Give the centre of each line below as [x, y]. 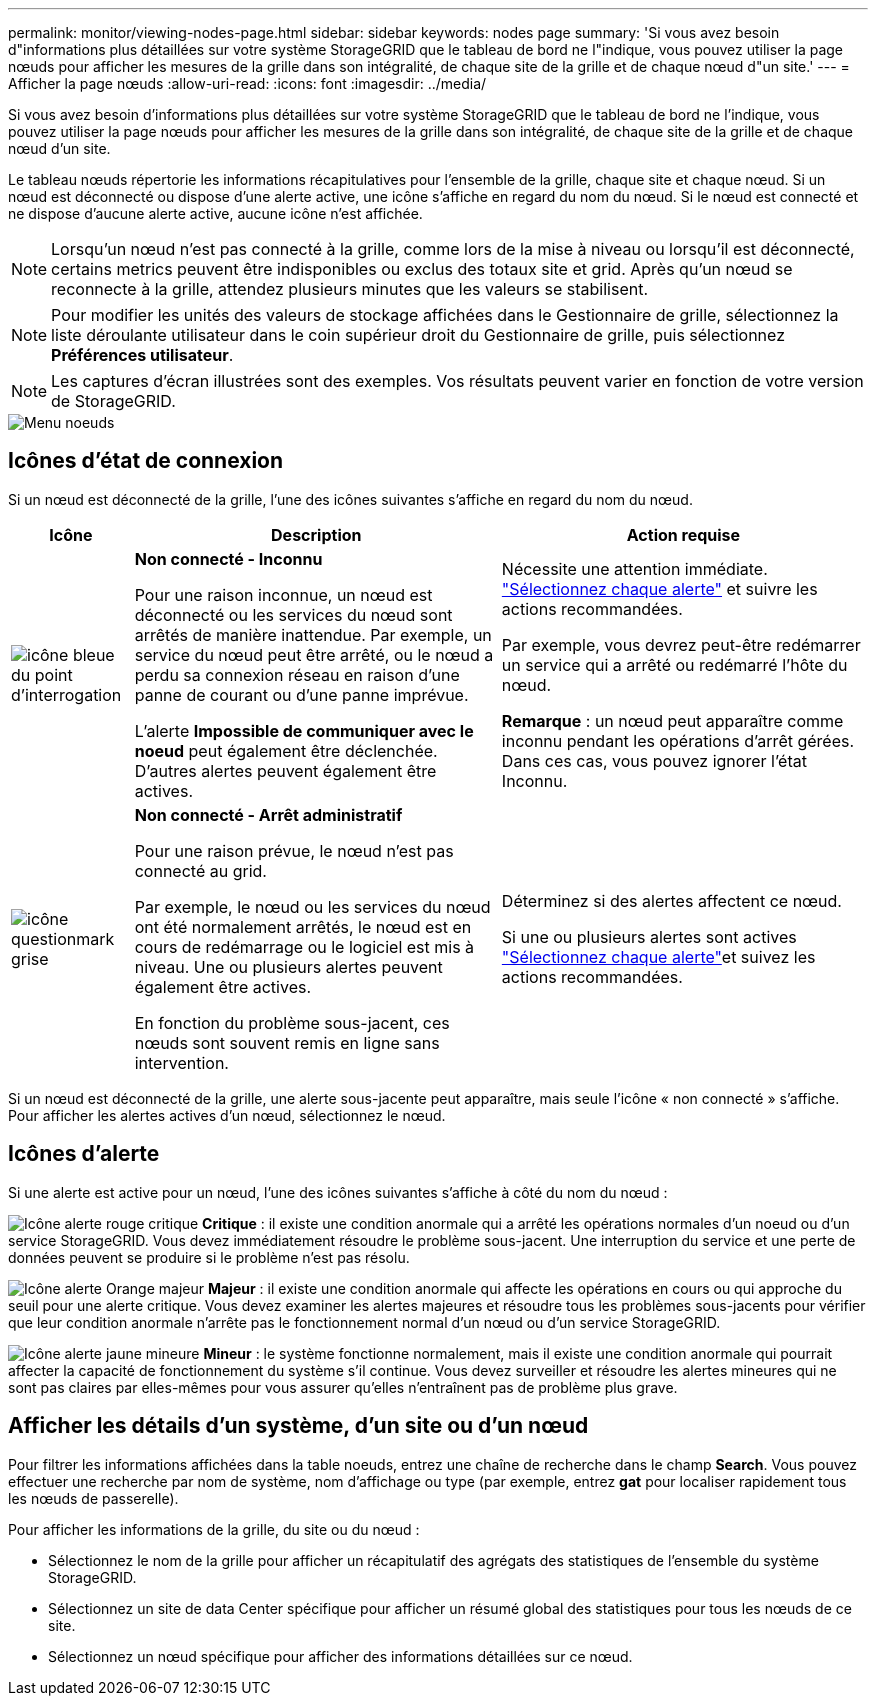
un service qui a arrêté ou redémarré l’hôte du [674, 664]
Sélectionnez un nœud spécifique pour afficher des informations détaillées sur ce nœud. [340, 1656]
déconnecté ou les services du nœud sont [293, 614]
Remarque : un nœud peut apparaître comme [672, 720]
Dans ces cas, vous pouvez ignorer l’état [654, 760]
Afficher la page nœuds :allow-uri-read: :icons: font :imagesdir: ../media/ [247, 83]
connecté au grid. [200, 870]
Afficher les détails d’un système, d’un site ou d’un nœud [298, 1426]
